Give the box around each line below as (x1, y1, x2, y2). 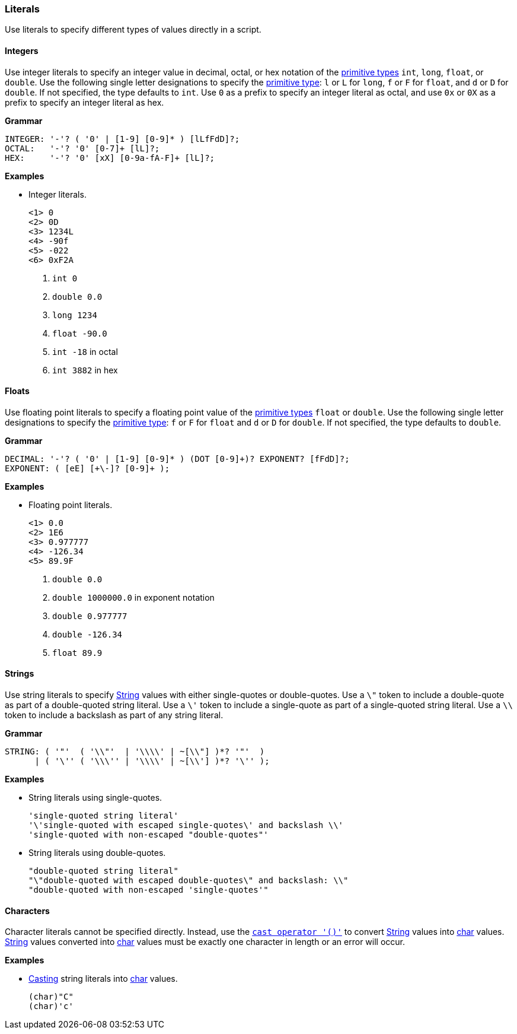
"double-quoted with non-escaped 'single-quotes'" (28, 885, 269, 895)
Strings (5, 668, 34, 679)
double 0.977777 (52, 611, 127, 621)
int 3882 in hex (52, 364, 118, 375)
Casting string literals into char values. (28, 973, 178, 984)
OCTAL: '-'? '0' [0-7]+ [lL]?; (5, 143, 160, 153)
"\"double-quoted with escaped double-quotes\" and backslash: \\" (28, 876, 349, 886)
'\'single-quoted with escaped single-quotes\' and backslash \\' (28, 820, 344, 830)
